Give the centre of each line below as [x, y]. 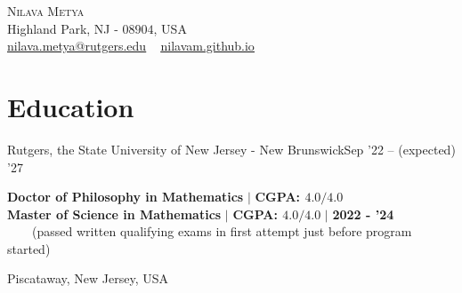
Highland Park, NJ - [63, 28]
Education [71, 106]
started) [29, 248]
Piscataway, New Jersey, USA [88, 278]
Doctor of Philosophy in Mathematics [126, 197]
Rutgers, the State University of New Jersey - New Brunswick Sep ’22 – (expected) [231, 149]
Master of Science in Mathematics [114, 214]
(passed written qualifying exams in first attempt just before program [222, 231]
